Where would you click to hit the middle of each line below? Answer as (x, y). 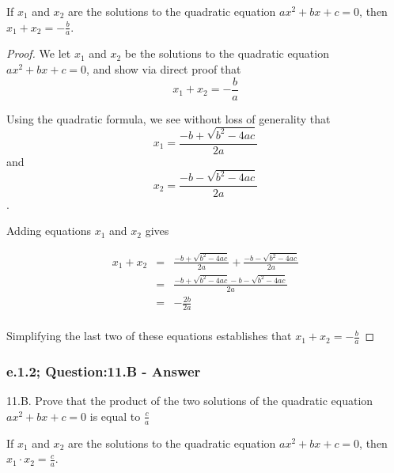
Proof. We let (39, 53)
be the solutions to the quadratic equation (227, 53)
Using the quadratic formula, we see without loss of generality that (169, 118)
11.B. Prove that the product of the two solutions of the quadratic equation (190, 401)
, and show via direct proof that (164, 69)
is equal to (115, 416)
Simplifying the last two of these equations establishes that (149, 336)
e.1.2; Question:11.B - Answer (104, 371)
